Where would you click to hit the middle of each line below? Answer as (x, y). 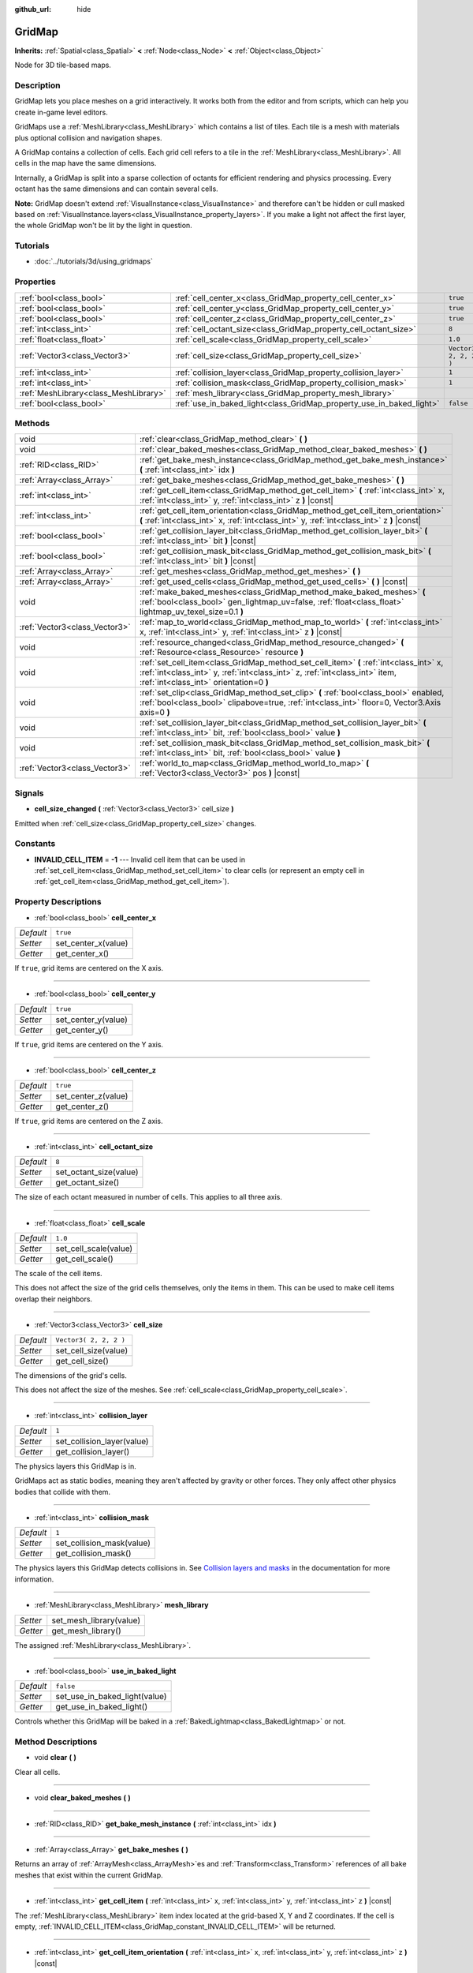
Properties (35, 282)
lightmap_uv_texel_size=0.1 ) (191, 612)
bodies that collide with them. (62, 1492)
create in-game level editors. (61, 112)
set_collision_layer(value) (102, 1441)
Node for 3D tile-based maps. (63, 65)
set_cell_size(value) (92, 1350)
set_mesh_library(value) (96, 1620)
